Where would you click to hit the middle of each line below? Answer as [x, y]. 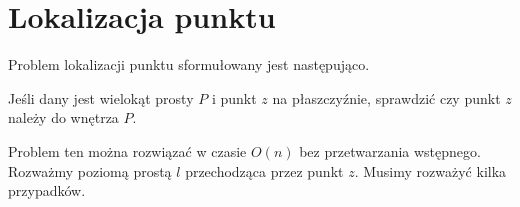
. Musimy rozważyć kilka [430, 170]
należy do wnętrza [63, 117]
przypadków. [47, 190]
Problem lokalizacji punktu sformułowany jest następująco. [189, 64]
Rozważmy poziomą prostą [90, 170]
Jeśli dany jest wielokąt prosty [101, 97]
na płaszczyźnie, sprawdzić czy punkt [386, 97]
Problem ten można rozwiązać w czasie [127, 150]
